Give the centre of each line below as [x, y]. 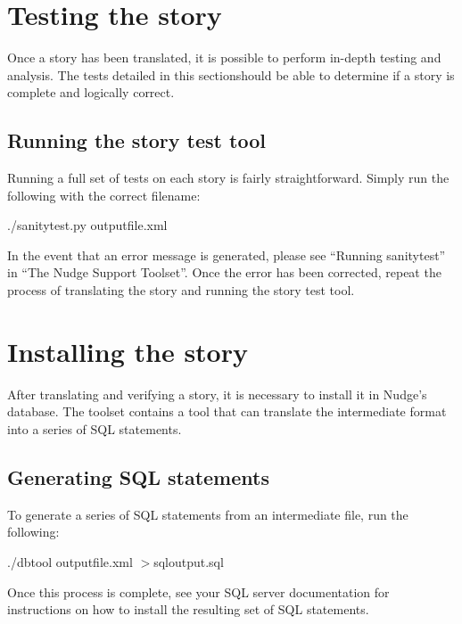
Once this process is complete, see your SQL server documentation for [198, 591]
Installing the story [128, 351]
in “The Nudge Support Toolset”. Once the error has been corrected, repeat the [224, 272]
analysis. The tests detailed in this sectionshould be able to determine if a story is [231, 74]
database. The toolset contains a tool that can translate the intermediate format [227, 411]
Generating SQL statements [138, 476]
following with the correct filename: [104, 195]
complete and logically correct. [91, 92]
